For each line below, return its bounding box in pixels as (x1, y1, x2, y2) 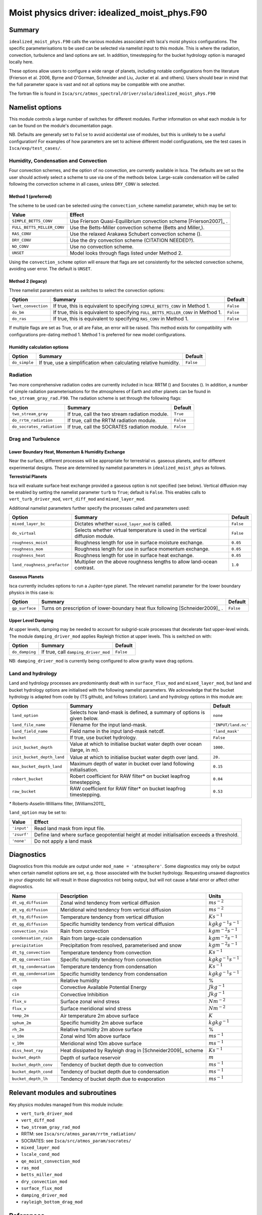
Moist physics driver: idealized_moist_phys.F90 (9, 7, 207, 18)
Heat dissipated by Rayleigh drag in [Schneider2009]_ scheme (60, 1047, 203, 1054)
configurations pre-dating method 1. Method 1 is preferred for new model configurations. (9, 331, 186, 337)
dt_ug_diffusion (12, 900, 48, 905)
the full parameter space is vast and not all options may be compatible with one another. (9, 82, 185, 87)
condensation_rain (12, 936, 53, 941)
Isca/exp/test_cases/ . (9, 145, 62, 151)
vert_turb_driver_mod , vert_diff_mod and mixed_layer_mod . (9, 496, 146, 502)
